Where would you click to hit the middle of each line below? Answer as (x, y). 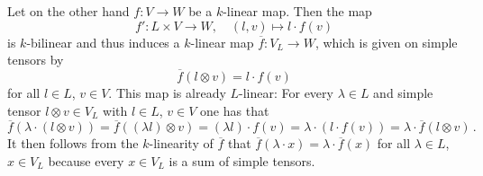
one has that (235, 110)
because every (86, 161)
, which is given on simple (386, 42)
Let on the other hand (68, 11)
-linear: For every (286, 92)
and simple (403, 92)
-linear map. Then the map (297, 11)
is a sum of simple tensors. (242, 161)
